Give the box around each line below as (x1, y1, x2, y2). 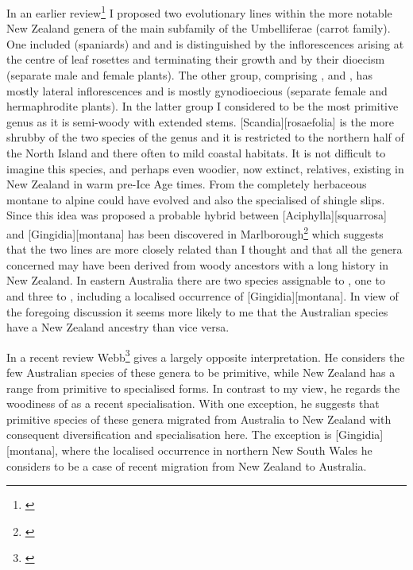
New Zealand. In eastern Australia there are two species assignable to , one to (6, 272, 385, 289)
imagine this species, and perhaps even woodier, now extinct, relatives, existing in (6, 160, 404, 176)
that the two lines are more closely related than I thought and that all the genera (6, 241, 403, 258)
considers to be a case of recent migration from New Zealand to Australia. (6, 457, 367, 474)
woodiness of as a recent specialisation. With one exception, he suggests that (6, 395, 380, 412)
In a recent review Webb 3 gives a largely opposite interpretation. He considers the (6, 346, 405, 365)
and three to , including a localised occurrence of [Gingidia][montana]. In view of (6, 288, 399, 304)
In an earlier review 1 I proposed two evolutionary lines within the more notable (6, 2, 392, 21)
